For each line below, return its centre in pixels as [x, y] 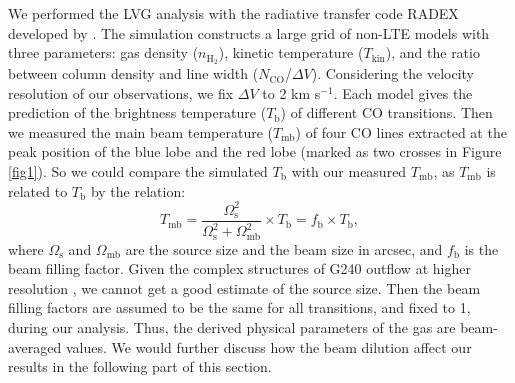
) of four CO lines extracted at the [401, 131]
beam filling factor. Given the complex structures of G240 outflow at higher [239, 268]
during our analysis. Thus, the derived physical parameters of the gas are [232, 326]
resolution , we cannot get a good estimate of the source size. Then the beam [244, 287]
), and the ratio [432, 52]
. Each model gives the [403, 92]
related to [38, 190]
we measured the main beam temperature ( [140, 131]
